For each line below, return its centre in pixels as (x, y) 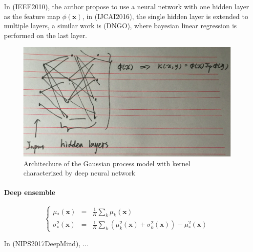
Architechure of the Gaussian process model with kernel (107, 163)
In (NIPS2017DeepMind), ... (46, 243)
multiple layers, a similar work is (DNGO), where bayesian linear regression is (120, 26)
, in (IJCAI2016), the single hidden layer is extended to (165, 16)
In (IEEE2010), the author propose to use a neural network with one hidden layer (126, 6)
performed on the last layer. (46, 35)
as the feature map (32, 16)
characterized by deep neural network (79, 173)
